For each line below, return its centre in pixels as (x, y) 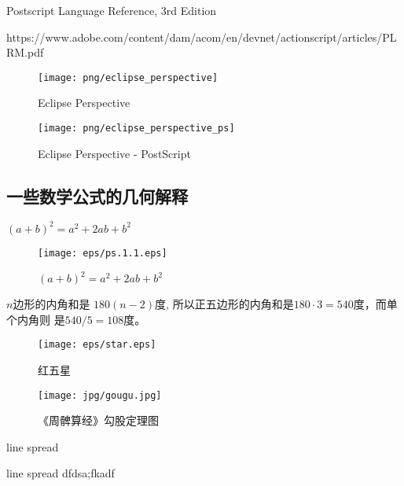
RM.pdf (25, 52)
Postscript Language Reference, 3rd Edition (112, 10)
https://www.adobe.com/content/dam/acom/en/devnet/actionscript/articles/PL (202, 37)
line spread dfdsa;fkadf (61, 473)
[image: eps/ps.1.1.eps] (103, 253)
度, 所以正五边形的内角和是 (224, 304)
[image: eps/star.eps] (97, 345)
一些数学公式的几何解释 (97, 195)
